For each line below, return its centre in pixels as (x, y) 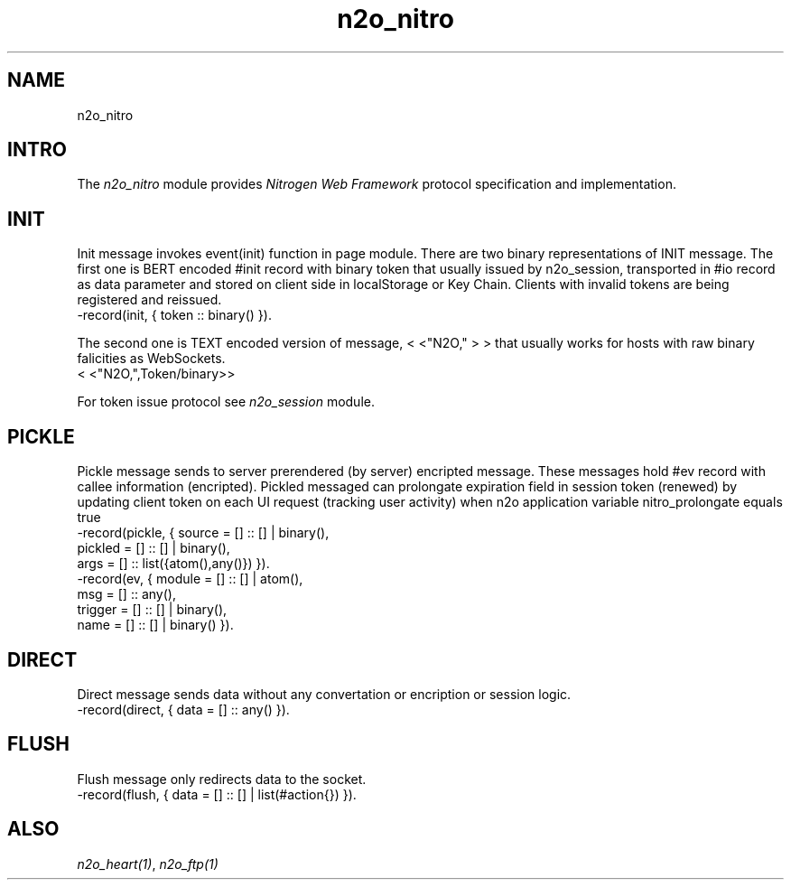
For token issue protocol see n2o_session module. (226, 402)
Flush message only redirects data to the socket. (222, 779)
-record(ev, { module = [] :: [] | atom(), (190, 579)
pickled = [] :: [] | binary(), (154, 548)
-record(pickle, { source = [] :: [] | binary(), (203, 533)
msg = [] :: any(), (126, 594)
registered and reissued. (149, 300)
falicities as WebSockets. (151, 359)
